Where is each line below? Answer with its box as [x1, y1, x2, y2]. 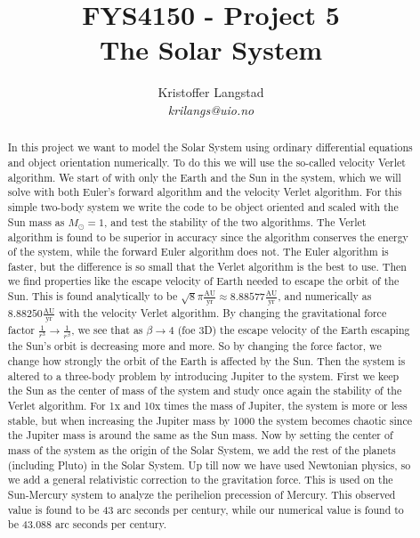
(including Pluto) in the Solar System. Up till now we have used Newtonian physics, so [7, 457, 411, 472]
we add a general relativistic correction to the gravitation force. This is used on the [7, 472, 393, 487]
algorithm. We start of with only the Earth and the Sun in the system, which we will [7, 169, 401, 184]
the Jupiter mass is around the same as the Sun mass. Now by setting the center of [7, 428, 393, 443]
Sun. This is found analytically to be [7, 289, 178, 304]
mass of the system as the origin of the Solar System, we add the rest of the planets [7, 443, 396, 458]
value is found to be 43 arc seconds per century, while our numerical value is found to [7, 501, 404, 517]
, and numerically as [278, 289, 372, 304]
